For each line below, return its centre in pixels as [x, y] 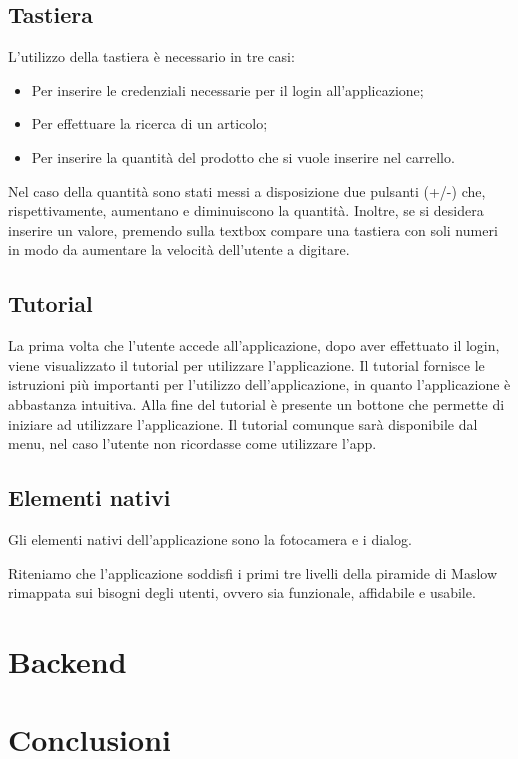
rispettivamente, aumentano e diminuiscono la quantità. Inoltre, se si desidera [246, 210]
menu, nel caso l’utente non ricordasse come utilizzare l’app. [192, 443]
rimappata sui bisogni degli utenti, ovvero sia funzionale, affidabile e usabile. [242, 592]
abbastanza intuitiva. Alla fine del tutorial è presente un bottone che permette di [256, 403]
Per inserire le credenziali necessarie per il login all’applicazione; [227, 89]
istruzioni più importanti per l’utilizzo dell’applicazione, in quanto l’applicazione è [259, 384]
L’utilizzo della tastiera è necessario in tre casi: [151, 56]
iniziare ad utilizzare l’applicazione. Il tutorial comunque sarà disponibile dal [243, 423]
